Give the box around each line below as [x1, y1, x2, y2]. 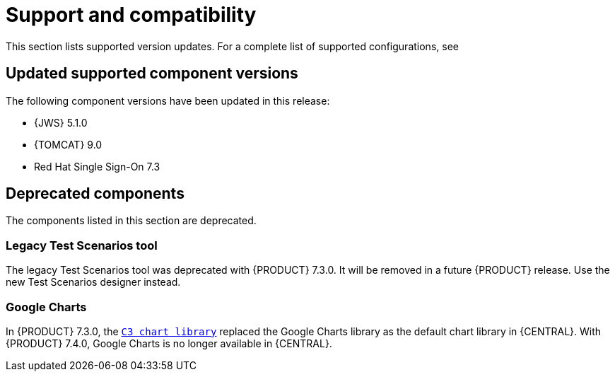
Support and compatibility [6, 3, 257, 27]
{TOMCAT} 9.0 [34, 138, 102, 151]
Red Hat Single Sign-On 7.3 [34, 160, 160, 173]
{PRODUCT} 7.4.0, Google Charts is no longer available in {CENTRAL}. [6, 337, 332, 349]
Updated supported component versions [6, 64, 298, 83]
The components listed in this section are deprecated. [6, 214, 257, 227]
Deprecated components [6, 185, 184, 203]
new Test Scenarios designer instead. [6, 276, 181, 289]
